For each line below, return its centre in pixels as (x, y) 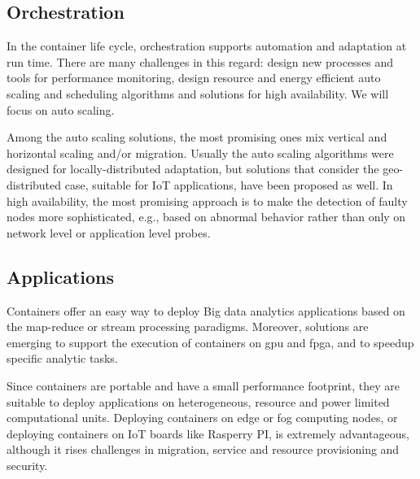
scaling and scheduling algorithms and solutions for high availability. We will (198, 93)
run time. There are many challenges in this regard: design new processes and (200, 61)
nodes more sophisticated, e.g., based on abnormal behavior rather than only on (206, 217)
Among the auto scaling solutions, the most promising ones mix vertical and (197, 137)
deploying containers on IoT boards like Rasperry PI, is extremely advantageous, (208, 433)
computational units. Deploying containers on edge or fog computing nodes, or (202, 418)
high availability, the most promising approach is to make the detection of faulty (207, 200)
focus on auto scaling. (61, 109)
